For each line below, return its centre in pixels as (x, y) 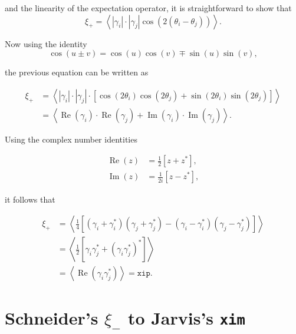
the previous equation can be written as (77, 72)
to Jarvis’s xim (186, 318)
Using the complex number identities (71, 139)
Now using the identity (46, 43)
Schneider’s (52, 318)
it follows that (30, 199)
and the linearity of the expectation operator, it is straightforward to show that (148, 8)
